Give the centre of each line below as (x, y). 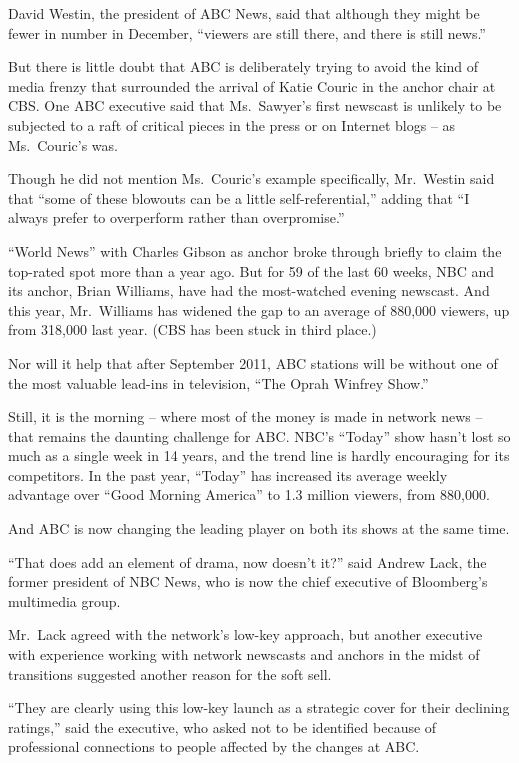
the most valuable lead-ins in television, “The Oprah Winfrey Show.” (218, 382)
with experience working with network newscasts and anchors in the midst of (244, 654)
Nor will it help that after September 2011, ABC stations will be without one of (253, 362)
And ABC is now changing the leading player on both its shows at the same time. (259, 528)
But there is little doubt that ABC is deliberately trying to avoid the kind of (243, 66)
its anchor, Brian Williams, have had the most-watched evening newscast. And (249, 290)
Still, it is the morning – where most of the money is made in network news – (245, 416)
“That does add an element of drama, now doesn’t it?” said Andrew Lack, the (247, 561)
